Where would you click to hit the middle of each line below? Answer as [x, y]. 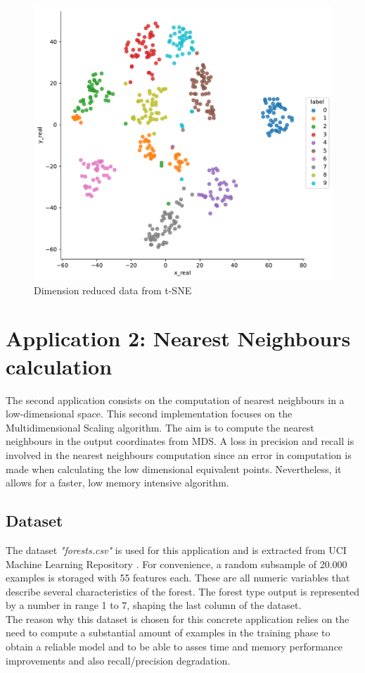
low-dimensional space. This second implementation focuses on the [149, 414]
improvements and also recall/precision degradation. [118, 660]
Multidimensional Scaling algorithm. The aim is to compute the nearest [160, 427]
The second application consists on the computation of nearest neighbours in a [175, 400]
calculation [59, 366]
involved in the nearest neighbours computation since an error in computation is [179, 454]
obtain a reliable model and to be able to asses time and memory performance [174, 647]
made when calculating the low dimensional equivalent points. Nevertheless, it [174, 468]
